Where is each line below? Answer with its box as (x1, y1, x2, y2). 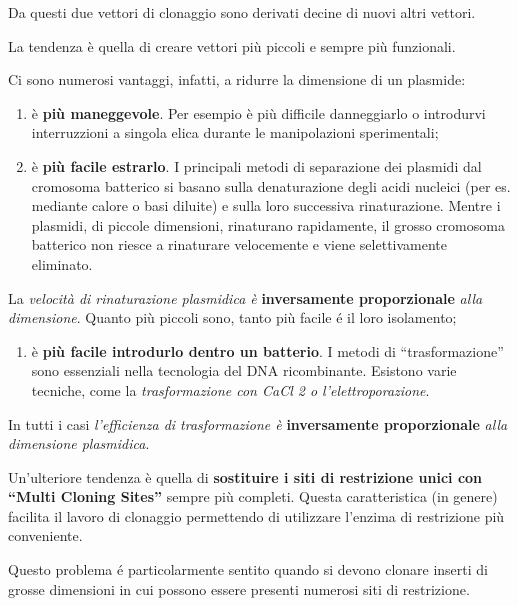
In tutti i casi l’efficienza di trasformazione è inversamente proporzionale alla (8, 413, 508, 434)
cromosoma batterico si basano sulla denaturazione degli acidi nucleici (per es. (31, 175, 511, 196)
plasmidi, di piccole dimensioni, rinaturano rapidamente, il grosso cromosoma (31, 214, 505, 235)
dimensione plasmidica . (8, 433, 150, 454)
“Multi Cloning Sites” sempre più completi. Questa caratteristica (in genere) (8, 486, 498, 507)
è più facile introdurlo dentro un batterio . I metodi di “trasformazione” (31, 340, 504, 361)
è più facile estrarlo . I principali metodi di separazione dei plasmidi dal (31, 155, 482, 176)
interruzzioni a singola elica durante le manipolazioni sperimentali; (31, 122, 439, 143)
